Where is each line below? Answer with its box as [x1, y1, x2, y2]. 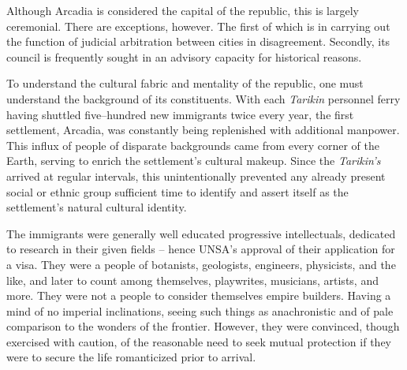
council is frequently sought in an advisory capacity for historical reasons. [6, 48, 362, 65]
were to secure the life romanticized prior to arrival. [6, 349, 256, 365]
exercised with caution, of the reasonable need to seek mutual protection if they [6, 333, 391, 349]
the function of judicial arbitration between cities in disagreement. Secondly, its [6, 33, 390, 50]
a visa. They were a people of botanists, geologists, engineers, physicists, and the [6, 256, 396, 272]
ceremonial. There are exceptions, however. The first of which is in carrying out [6, 17, 390, 34]
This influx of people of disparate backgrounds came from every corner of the [6, 136, 379, 153]
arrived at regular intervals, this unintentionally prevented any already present [6, 167, 386, 184]
